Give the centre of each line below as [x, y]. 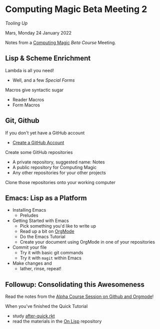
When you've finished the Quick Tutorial [46, 306]
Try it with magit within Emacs [50, 258]
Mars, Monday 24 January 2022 [38, 33]
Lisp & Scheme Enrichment [48, 58]
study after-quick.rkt [33, 316]
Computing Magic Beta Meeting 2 [76, 9]
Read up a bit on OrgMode [47, 231]
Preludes [29, 215]
